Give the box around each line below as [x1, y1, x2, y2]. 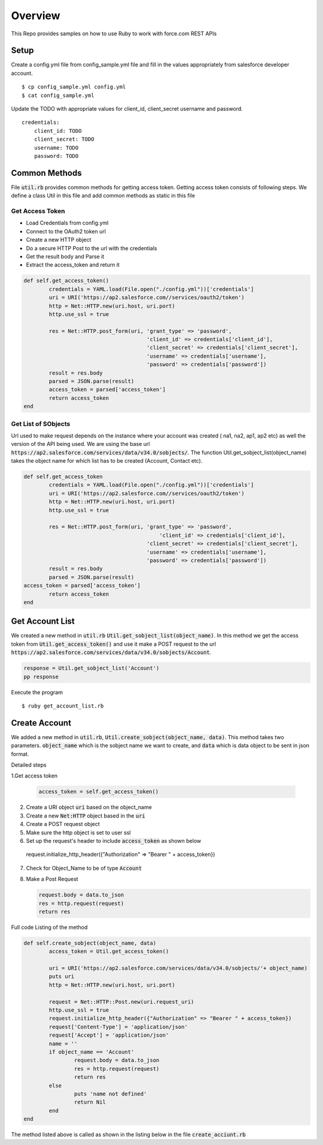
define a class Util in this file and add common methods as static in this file [11, 192, 196, 199]
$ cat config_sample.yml [22, 92, 95, 99]
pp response [23, 673, 59, 680]
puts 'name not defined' [74, 1090, 147, 1097]
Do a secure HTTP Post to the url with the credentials [26, 244, 157, 251]
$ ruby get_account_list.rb [22, 702, 104, 709]
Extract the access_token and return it [26, 261, 120, 269]
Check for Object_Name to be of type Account [26, 864, 142, 871]
